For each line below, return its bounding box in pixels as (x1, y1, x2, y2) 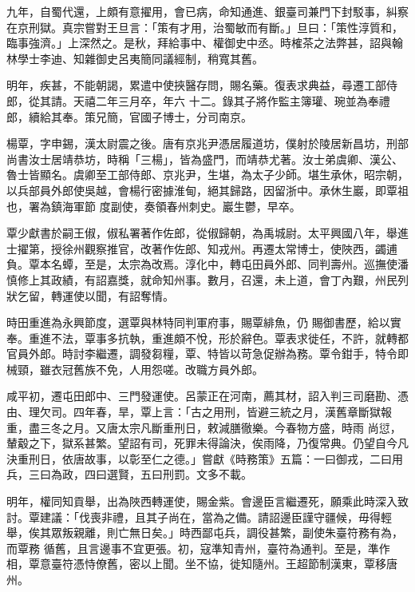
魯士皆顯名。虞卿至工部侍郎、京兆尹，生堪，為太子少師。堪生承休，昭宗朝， (6, 166, 409, 183)
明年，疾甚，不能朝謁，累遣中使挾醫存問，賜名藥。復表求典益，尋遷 (6, 77, 364, 93)
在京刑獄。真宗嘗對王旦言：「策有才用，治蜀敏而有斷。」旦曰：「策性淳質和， (6, 18, 403, 35)
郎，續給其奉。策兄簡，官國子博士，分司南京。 (6, 108, 252, 125)
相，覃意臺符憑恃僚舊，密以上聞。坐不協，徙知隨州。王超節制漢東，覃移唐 (6, 555, 397, 572)
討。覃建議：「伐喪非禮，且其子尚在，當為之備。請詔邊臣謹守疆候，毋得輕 (6, 508, 392, 525)
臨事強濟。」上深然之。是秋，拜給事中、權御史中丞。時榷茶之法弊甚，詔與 (6, 34, 392, 51)
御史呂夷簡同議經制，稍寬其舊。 (95, 50, 263, 66)
